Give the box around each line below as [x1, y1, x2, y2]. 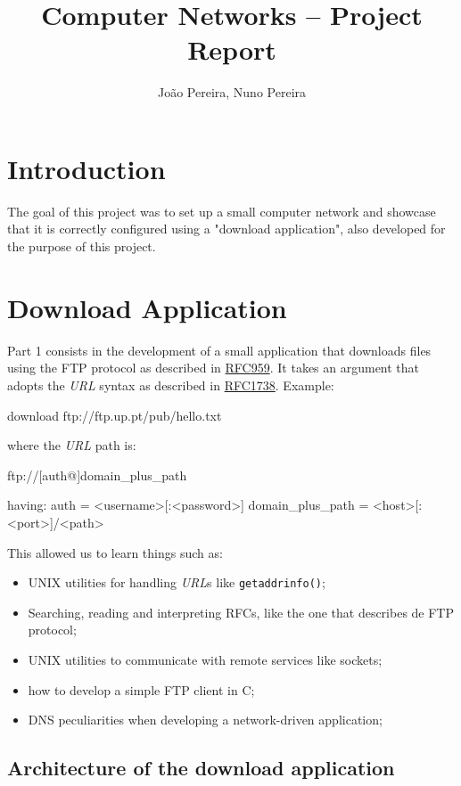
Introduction [7, 150, 166, 186]
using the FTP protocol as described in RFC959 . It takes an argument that [7, 358, 420, 377]
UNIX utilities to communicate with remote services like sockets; [28, 650, 383, 668]
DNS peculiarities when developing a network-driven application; [28, 710, 383, 729]
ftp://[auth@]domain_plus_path [7, 465, 187, 484]
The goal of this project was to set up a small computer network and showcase [7, 201, 436, 220]
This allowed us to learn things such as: [7, 543, 223, 561]
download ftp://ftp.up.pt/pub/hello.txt [7, 405, 222, 424]
